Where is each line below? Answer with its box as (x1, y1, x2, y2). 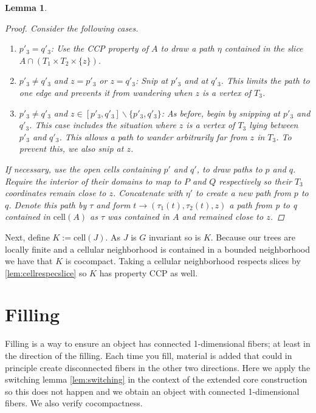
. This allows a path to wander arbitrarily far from (59, 130, 247, 143)
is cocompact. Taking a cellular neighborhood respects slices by (65, 254, 301, 267)
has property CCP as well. (99, 266, 198, 279)
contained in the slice (224, 42, 303, 55)
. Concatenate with (112, 186, 183, 199)
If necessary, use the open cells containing (5, 162, 161, 175)
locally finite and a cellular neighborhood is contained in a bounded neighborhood (5, 242, 310, 255)
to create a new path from (196, 186, 291, 199)
